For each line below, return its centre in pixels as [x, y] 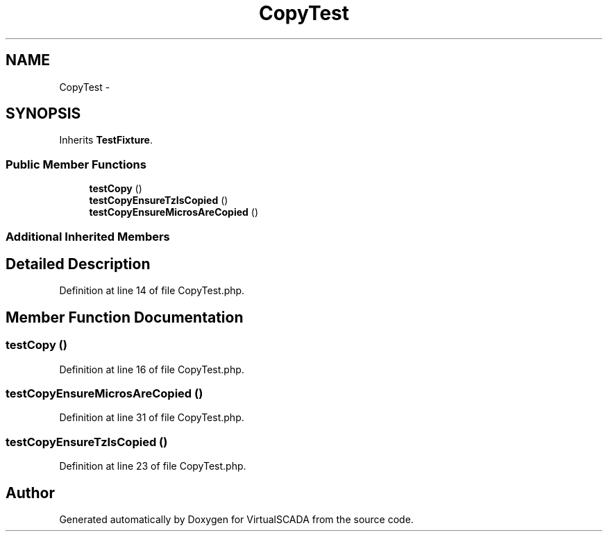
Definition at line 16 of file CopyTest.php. [152, 369]
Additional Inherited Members [88, 236]
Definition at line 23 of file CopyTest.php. [153, 466]
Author [30, 493]
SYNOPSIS [43, 114]
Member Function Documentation [125, 317]
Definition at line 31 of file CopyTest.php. [152, 418]
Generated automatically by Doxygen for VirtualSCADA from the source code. [236, 519]
